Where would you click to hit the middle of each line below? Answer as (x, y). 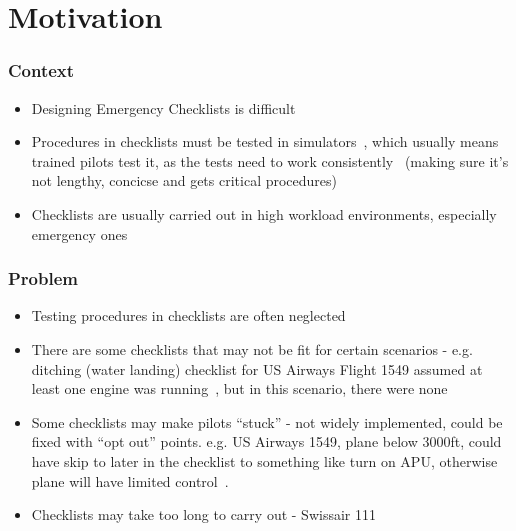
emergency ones (79, 233)
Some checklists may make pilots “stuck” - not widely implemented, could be (267, 421)
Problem (43, 278)
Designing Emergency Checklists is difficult (163, 107)
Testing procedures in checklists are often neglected (188, 315)
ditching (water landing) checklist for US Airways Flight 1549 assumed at (257, 368)
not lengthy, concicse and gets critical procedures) (184, 180)
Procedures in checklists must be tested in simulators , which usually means (265, 141)
